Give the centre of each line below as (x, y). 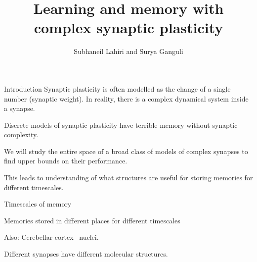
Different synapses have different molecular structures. (86, 254)
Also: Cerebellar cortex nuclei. (51, 237)
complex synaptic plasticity (128, 27)
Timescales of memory (38, 204)
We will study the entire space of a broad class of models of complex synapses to (126, 151)
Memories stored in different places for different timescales (92, 220)
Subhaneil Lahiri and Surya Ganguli (128, 51)
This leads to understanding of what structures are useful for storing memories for (128, 178)
